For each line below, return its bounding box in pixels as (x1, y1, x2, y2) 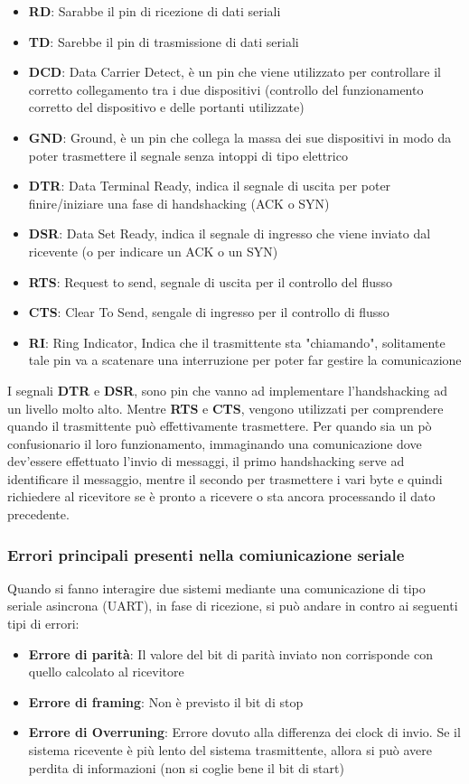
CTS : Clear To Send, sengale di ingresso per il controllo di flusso (28, 303, 389, 322)
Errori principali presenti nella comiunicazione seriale (7, 543, 405, 565)
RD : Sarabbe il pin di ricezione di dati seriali (28, 2, 281, 20)
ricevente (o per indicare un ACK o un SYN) (28, 241, 278, 260)
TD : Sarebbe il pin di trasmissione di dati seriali (28, 32, 299, 51)
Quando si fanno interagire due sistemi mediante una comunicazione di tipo (7, 578, 426, 597)
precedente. (7, 505, 70, 524)
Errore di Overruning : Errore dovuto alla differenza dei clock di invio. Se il (28, 723, 461, 742)
